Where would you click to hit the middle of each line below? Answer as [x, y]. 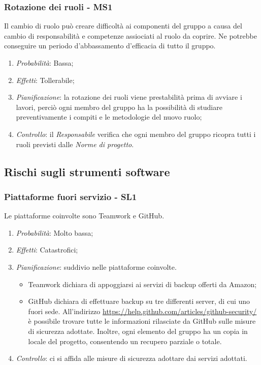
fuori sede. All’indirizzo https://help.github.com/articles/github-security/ [142, 311]
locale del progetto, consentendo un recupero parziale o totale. [125, 341]
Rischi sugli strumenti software [87, 171]
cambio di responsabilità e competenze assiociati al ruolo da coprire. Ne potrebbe [130, 35]
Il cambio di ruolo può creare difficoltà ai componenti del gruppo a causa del [123, 26]
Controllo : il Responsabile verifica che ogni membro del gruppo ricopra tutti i [136, 134]
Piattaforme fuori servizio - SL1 [71, 196]
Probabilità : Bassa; [45, 63]
